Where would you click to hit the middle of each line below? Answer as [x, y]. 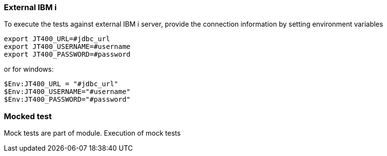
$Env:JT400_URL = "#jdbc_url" [61, 84]
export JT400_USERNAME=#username [67, 47]
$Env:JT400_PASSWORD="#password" [67, 100]
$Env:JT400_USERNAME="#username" [67, 92]
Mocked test [28, 116]
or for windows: [29, 69]
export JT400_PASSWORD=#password [67, 55]
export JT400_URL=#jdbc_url [57, 39]
